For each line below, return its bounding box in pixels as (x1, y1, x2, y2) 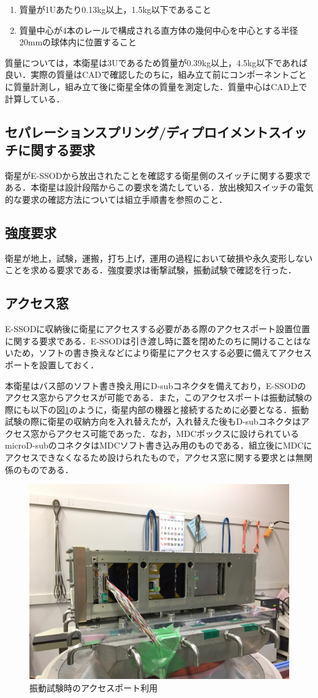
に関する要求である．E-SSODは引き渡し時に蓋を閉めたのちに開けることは (5, 334, 303, 347)
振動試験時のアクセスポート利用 (29, 681, 158, 694)
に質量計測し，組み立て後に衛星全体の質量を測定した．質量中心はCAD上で (5, 80, 308, 93)
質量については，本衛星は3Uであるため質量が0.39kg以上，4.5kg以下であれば (5, 56, 308, 69)
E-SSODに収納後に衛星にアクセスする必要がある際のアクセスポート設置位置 (5, 322, 310, 335)
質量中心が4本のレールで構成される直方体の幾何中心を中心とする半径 (19, 23, 298, 36)
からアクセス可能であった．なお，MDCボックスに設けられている (39, 427, 299, 439)
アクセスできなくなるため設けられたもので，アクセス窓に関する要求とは (5, 451, 296, 464)
